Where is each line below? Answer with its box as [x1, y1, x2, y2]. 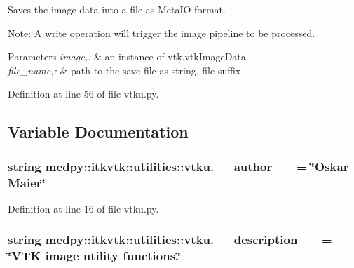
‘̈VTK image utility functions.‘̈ [8, 247, 181, 264]
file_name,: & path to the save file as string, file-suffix [8, 62, 241, 77]
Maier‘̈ [8, 173, 46, 191]
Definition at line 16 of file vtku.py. [8, 201, 159, 215]
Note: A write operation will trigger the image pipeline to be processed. [8, 25, 315, 40]
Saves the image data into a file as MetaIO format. [8, 2, 226, 16]
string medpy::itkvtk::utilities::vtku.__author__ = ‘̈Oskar [8, 157, 349, 175]
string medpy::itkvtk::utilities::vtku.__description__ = [8, 231, 332, 248]
